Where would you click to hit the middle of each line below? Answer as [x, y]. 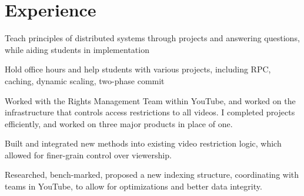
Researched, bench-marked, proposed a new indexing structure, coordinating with [152, 175]
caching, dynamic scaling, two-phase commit [85, 80]
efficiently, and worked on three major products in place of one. [119, 123]
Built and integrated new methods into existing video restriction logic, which [143, 143]
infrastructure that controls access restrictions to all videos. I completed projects [150, 112]
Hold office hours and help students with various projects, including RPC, [138, 69]
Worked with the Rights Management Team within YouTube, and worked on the [150, 100]
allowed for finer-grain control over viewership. [88, 155]
